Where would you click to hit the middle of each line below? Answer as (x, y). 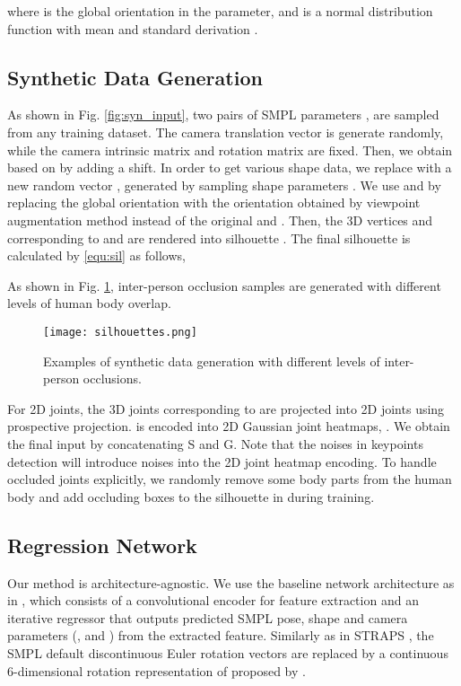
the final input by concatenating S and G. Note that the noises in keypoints (215, 443)
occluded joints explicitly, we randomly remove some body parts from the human (230, 479)
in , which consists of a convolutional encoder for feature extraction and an (213, 600)
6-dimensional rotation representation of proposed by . (157, 670)
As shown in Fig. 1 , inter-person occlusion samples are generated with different (224, 285)
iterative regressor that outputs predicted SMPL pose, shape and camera (208, 617)
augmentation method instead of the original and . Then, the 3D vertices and (220, 220)
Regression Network (102, 545)
